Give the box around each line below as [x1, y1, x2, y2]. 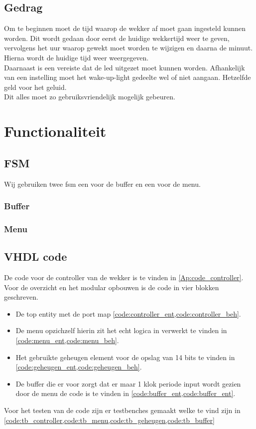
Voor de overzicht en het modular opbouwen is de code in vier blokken [4, 282, 219, 292]
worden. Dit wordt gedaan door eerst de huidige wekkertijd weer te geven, [4, 32, 230, 43]
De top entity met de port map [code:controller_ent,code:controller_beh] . [15, 308, 241, 319]
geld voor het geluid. [4, 81, 67, 92]
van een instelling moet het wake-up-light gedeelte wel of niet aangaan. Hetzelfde [4, 72, 251, 82]
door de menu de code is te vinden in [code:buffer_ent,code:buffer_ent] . [15, 388, 236, 399]
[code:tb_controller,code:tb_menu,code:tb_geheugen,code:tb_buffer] [4, 415, 215, 425]
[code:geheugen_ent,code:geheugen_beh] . [15, 362, 142, 372]
